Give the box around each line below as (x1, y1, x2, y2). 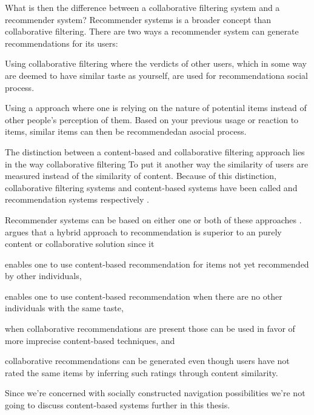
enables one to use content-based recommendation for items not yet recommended (5, 257, 309, 270)
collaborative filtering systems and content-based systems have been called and (5, 181, 298, 194)
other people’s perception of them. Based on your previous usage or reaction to (5, 113, 299, 126)
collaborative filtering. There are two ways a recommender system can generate (5, 25, 299, 38)
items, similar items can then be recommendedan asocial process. (5, 125, 247, 138)
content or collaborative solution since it (5, 237, 155, 250)
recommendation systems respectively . (5, 193, 149, 206)
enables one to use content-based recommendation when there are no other (5, 289, 282, 302)
